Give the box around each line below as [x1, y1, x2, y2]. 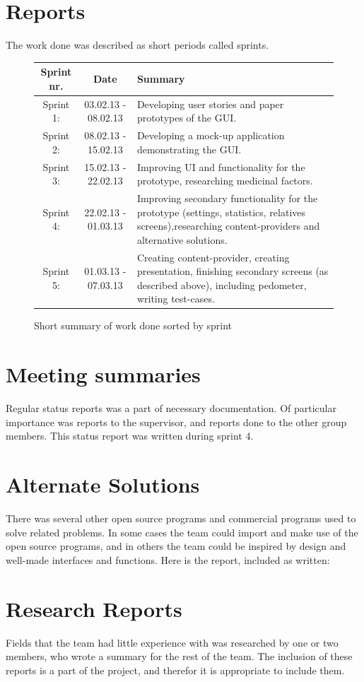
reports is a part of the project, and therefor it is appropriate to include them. [6, 662, 345, 677]
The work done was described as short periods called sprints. [6, 37, 269, 52]
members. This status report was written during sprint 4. [6, 428, 254, 443]
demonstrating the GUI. [136, 141, 242, 156]
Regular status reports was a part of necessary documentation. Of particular [6, 401, 336, 416]
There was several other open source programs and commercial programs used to [6, 511, 356, 526]
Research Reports [6, 594, 182, 623]
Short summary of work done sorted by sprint [34, 318, 233, 333]
